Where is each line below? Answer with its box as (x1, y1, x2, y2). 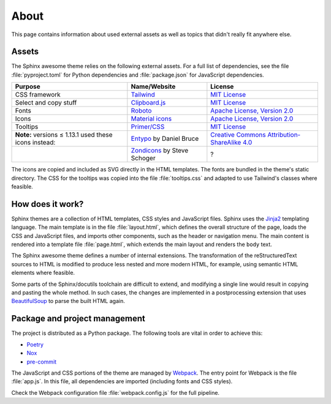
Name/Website (131, 83, 176, 91)
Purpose (15, 83, 41, 91)
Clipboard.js (131, 99, 166, 107)
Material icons (131, 114, 172, 123)
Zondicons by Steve (131, 146, 189, 155)
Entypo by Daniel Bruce (131, 135, 199, 143)
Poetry (26, 340, 44, 348)
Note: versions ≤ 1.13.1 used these (15, 130, 113, 139)
